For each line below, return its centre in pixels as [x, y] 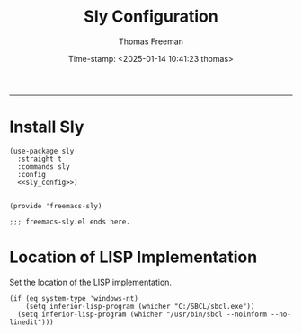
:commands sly [44, 167]
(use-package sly [42, 151]
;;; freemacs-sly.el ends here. [70, 222]
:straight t [40, 159]
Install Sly [47, 127]
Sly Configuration [151, 17]
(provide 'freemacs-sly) [56, 206]
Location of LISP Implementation [133, 257]
